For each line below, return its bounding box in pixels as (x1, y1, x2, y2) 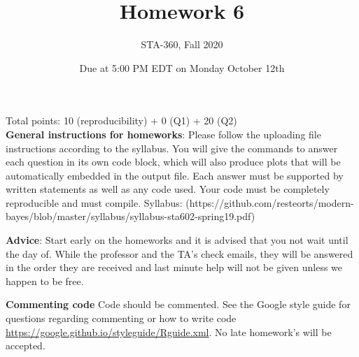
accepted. (6, 338, 45, 353)
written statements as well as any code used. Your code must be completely (6, 182, 330, 196)
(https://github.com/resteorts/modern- (185, 195, 354, 210)
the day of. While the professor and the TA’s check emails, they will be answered (6, 246, 353, 261)
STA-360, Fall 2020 (141, 37, 223, 52)
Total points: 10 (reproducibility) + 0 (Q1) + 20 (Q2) (6, 113, 237, 128)
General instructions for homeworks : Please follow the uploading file (6, 126, 321, 141)
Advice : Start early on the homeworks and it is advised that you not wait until (6, 233, 349, 247)
